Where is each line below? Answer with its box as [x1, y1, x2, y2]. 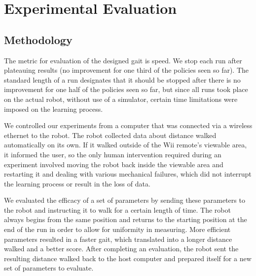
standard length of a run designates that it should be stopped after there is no [4, 74, 241, 85]
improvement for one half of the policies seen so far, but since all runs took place [4, 84, 248, 94]
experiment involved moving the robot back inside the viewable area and [4, 159, 223, 169]
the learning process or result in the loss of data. [4, 178, 150, 188]
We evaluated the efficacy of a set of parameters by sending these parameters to [4, 195, 245, 205]
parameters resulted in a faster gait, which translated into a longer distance [4, 233, 232, 244]
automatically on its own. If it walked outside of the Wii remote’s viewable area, [4, 139, 247, 150]
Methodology [4, 32, 73, 47]
